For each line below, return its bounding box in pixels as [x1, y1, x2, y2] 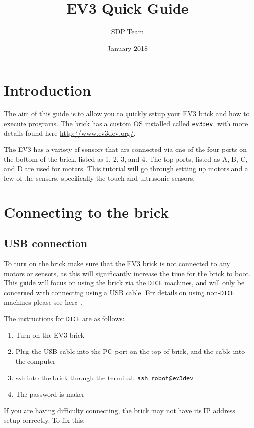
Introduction [4, 80, 91, 100]
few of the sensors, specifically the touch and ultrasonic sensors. [4, 173, 195, 183]
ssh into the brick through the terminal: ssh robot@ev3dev [15, 372, 194, 382]
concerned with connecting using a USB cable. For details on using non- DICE [4, 287, 234, 297]
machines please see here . [4, 297, 83, 307]
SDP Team [111, 26, 144, 37]
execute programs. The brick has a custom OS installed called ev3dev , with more [4, 118, 248, 128]
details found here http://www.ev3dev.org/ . [4, 127, 136, 138]
